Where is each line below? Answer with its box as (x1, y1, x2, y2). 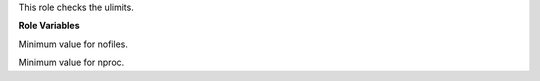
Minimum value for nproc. (18, 56, 125, 69)
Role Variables (18, 20, 80, 32)
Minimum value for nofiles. (18, 38, 129, 50)
